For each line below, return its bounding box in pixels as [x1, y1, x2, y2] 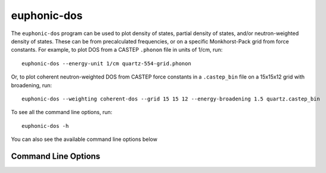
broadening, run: [11, 81, 52, 89]
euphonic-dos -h [21, 122, 69, 129]
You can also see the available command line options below [11, 136, 158, 143]
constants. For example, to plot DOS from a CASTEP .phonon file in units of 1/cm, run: [11, 46, 223, 54]
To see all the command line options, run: [11, 109, 113, 116]
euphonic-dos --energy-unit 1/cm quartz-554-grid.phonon [21, 60, 192, 67]
